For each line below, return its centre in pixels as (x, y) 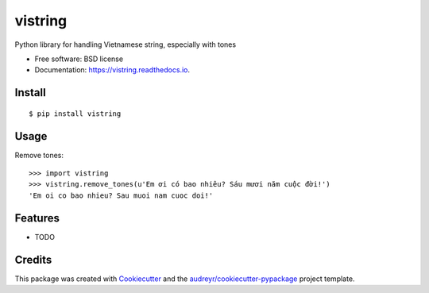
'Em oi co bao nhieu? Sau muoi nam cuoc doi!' (121, 195)
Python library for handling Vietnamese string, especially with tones (126, 44)
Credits (33, 259)
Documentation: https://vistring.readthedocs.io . (112, 70)
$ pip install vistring (75, 114)
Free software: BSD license (79, 59)
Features (37, 218)
